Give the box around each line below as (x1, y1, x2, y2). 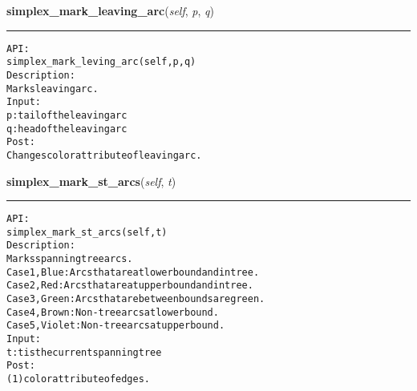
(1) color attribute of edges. (6, 373, 150, 385)
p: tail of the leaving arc (6, 109, 128, 121)
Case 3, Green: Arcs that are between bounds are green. (6, 293, 265, 305)
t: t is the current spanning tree (6, 346, 162, 358)
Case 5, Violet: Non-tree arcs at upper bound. (6, 320, 225, 332)
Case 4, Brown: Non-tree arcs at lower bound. (6, 306, 219, 318)
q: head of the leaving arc (6, 123, 128, 135)
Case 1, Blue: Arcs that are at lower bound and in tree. (6, 266, 260, 278)
